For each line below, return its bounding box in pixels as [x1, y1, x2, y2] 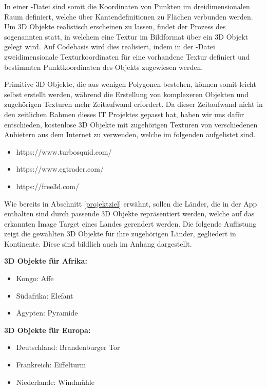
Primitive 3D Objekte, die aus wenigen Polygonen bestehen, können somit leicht [4, 79, 256, 89]
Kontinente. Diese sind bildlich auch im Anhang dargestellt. [4, 238, 192, 249]
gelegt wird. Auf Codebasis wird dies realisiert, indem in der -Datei [4, 41, 215, 52]
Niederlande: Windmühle [16, 376, 94, 387]
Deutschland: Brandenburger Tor [16, 342, 120, 353]
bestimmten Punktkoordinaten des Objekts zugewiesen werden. [4, 61, 203, 72]
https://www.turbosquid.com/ [16, 146, 112, 157]
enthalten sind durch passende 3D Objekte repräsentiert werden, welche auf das [4, 208, 255, 219]
